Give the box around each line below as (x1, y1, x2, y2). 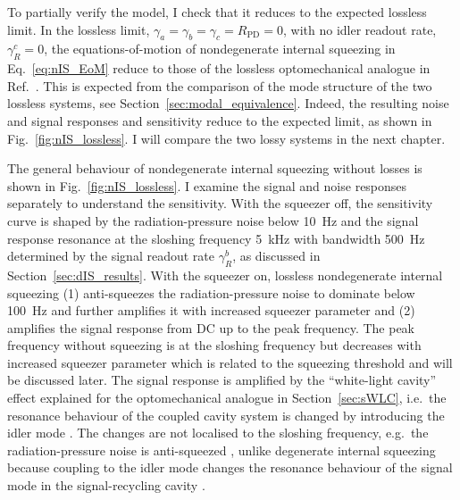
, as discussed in (232, 246, 321, 265)
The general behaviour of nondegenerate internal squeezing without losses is (7, 159, 422, 178)
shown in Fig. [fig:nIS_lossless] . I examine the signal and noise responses (7, 176, 407, 195)
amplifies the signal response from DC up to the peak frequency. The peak (7, 318, 415, 337)
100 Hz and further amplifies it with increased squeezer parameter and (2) (7, 301, 415, 320)
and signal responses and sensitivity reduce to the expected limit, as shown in (7, 111, 432, 129)
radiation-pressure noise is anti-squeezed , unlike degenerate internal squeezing (7, 440, 436, 459)
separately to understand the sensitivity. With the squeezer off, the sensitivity (7, 194, 433, 212)
